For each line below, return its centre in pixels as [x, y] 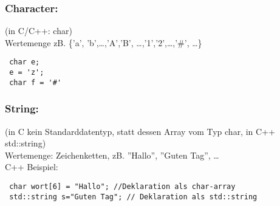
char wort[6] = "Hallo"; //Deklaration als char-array [122, 186]
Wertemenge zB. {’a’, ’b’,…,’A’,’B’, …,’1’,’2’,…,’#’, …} [104, 42]
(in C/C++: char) [39, 31]
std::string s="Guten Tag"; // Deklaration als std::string [133, 197]
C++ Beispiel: [32, 167]
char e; [25, 62]
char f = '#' [36, 82]
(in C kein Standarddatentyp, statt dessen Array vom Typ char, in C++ [140, 131]
